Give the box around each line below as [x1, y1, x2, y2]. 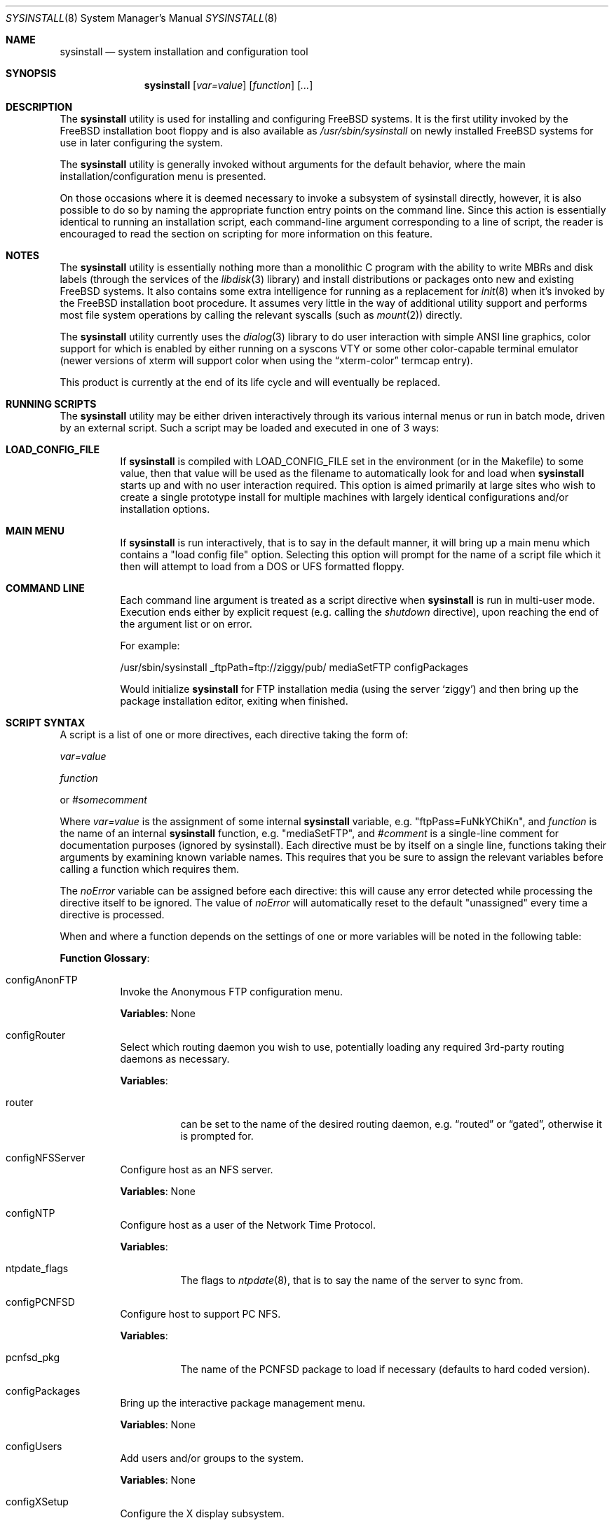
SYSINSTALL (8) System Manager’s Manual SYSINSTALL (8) [6, 12, 278, 24]
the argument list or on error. [120, 618, 252, 630]
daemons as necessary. [120, 1053, 230, 1065]
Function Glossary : [60, 952, 150, 964]
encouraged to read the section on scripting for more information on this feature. [60, 228, 432, 240]
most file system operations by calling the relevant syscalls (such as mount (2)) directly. [60, 309, 463, 321]
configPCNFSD [6, 1296, 75, 1308]
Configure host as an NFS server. [120, 1164, 273, 1175]
